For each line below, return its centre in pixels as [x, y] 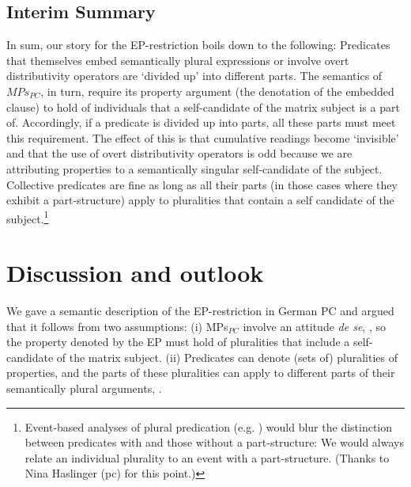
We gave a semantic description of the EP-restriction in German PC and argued [200, 311]
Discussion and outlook [135, 273]
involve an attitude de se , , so [314, 326]
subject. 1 [28, 217]
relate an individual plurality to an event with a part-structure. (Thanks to [207, 457]
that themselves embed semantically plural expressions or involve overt [178, 60]
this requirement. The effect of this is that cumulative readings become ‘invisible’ [203, 137]
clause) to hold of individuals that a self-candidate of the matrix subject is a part [203, 107]
